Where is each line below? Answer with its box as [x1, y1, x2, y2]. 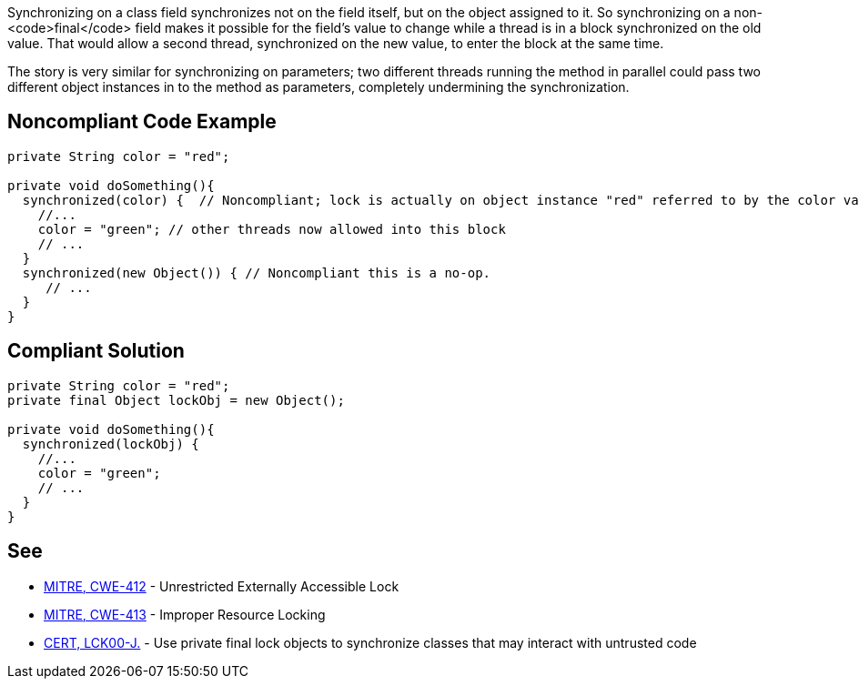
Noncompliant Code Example [7, 110, 277, 134]
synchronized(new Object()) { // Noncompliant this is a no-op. [22, 265, 491, 280]
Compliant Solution [7, 339, 185, 363]
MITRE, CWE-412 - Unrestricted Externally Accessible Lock [44, 578, 399, 594]
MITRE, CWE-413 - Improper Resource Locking [44, 606, 326, 622]
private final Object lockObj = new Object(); [7, 392, 345, 408]
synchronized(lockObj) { [22, 436, 199, 451]
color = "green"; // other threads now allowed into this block [37, 221, 506, 237]
